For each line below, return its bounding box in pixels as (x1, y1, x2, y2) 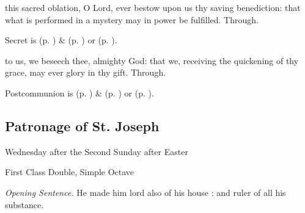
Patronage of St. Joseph (5, 116, 160, 135)
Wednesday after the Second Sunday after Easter (5, 145, 188, 157)
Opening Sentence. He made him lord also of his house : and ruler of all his (5, 186, 286, 198)
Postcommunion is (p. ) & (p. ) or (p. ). (5, 86, 154, 99)
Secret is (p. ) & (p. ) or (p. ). (5, 34, 117, 46)
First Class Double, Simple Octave (5, 165, 134, 178)
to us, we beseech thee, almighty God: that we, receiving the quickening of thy (5, 54, 299, 67)
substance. (5, 198, 44, 211)
